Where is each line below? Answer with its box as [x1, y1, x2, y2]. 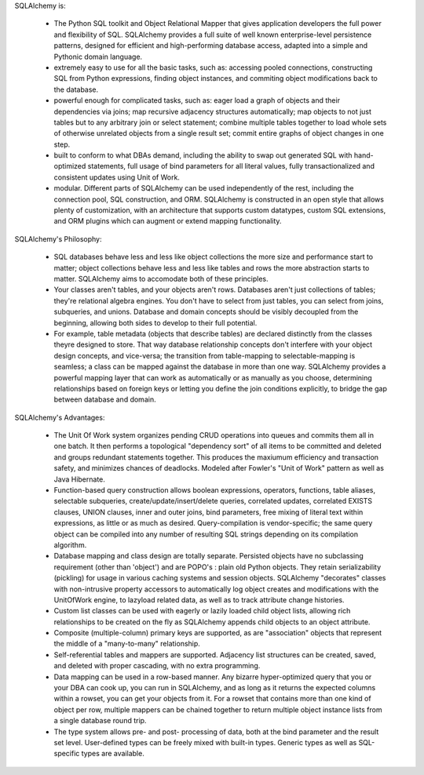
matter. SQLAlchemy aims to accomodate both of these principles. [53, 274, 269, 283]
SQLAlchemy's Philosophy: [14, 234, 102, 243]
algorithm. [53, 540, 87, 549]
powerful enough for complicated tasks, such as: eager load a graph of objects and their [53, 96, 341, 105]
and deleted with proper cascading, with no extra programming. [53, 661, 261, 671]
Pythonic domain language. [53, 52, 143, 61]
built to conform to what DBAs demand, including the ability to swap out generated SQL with [53, 151, 353, 160]
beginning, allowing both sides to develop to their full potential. [53, 318, 258, 327]
